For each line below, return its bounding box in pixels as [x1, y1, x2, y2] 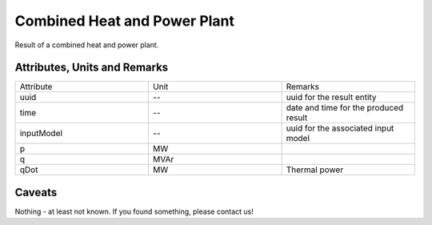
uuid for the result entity [286, 92, 377, 103]
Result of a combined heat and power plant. [14, 40, 159, 50]
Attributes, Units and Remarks [14, 61, 169, 74]
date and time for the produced [286, 102, 404, 114]
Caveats [14, 185, 58, 199]
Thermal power [286, 164, 344, 175]
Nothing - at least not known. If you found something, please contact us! [14, 207, 254, 216]
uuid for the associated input [286, 123, 394, 134]
